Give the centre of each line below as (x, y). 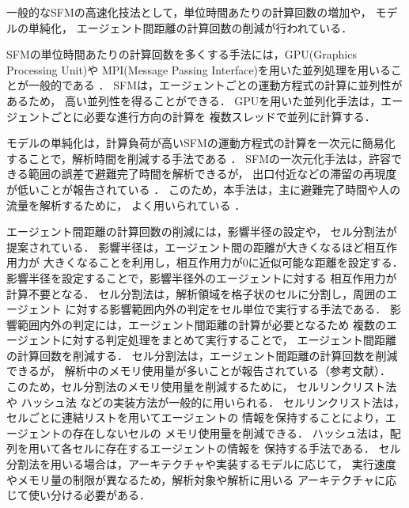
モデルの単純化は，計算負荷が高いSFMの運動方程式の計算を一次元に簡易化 (201, 143)
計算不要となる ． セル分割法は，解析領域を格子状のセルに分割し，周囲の (197, 293)
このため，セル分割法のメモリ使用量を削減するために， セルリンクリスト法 (202, 387)
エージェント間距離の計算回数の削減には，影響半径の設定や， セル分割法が (202, 231)
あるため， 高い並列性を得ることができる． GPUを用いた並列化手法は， (194, 100)
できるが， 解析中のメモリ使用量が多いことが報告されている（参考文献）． (199, 371)
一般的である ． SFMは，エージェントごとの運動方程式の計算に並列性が (215, 85)
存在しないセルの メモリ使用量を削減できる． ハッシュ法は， (231, 432)
